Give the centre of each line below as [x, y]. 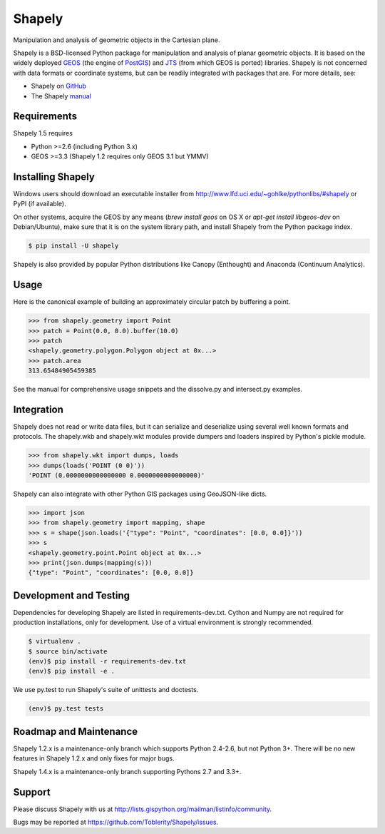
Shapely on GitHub [59, 86]
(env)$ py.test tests [66, 709]
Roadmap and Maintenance [76, 731]
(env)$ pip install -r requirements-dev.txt [107, 661]
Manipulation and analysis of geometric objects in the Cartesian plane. [117, 40]
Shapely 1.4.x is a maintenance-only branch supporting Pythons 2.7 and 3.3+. [127, 771]
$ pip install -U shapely [73, 246]
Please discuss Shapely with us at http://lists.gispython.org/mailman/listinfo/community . [143, 809]
